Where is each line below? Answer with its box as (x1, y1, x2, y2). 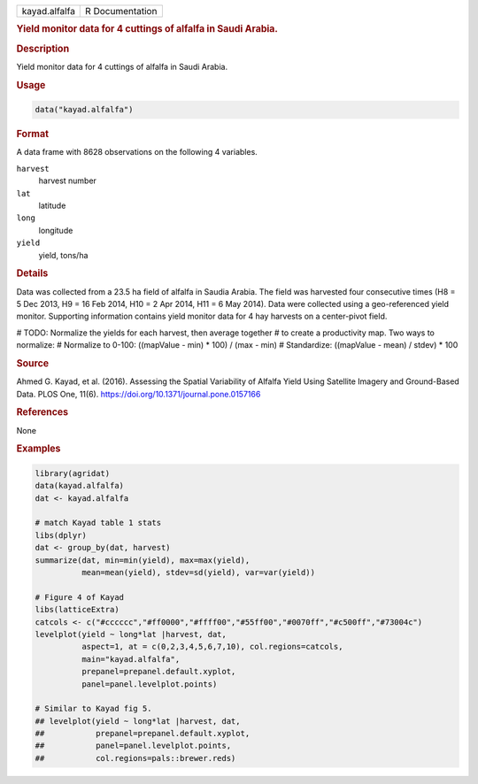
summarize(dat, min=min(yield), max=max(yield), (35, 555, 251, 565)
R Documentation (85, 5, 158, 17)
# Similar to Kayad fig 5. (35, 703, 152, 714)
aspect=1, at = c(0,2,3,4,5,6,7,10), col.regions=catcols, (81, 642, 343, 652)
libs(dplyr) (35, 530, 88, 540)
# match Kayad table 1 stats (35, 518, 162, 528)
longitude (38, 225, 73, 235)
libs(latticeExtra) (35, 604, 119, 615)
